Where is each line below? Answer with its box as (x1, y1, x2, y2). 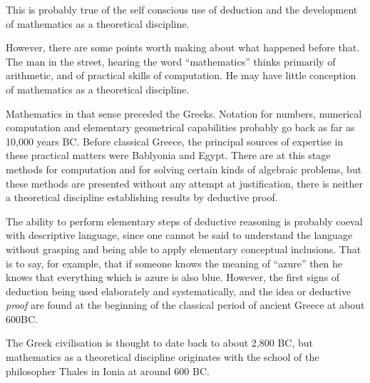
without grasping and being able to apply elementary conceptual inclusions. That (6, 241, 361, 256)
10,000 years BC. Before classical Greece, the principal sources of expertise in (6, 133, 344, 148)
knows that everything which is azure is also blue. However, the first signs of (6, 270, 340, 285)
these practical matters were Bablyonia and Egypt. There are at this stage (6, 148, 331, 163)
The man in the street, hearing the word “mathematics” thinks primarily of (6, 53, 336, 68)
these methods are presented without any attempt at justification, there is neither (6, 175, 364, 190)
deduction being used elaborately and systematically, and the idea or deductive (6, 283, 351, 298)
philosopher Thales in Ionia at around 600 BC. (6, 363, 210, 378)
